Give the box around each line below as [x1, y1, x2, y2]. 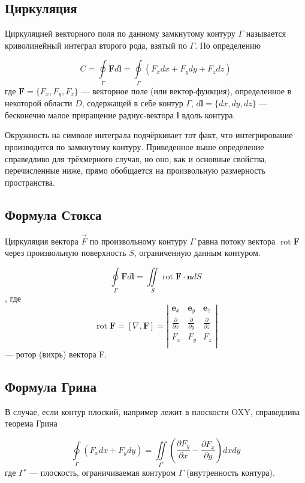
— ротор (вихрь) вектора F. [5, 347, 107, 360]
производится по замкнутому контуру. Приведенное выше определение [5, 140, 264, 153]
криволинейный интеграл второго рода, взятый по [5, 38, 187, 51]
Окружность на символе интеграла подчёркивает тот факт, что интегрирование [5, 129, 293, 141]
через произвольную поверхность [5, 246, 126, 259]
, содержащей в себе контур [81, 97, 183, 109]
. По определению [195, 38, 261, 51]
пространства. [5, 175, 55, 188]
